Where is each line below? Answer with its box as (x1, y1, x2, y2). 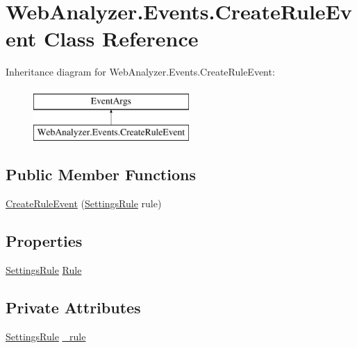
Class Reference (43, 24, 199, 53)
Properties (6, 230, 83, 252)
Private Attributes (6, 297, 141, 318)
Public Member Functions (6, 164, 196, 185)
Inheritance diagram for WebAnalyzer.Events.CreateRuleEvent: (6, 64, 275, 79)
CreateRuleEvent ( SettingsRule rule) (6, 196, 162, 211)
